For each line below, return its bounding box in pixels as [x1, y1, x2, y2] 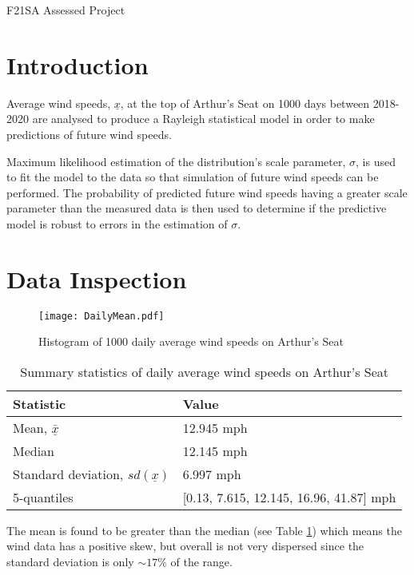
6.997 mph [182, 464, 241, 483]
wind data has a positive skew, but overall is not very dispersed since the [6, 537, 364, 554]
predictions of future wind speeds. [6, 125, 172, 142]
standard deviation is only [6, 553, 134, 570]
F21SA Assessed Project [6, 2, 125, 18]
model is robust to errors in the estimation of [6, 215, 228, 232]
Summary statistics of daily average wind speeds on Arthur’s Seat [20, 362, 389, 381]
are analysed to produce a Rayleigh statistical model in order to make [32, 110, 375, 127]
